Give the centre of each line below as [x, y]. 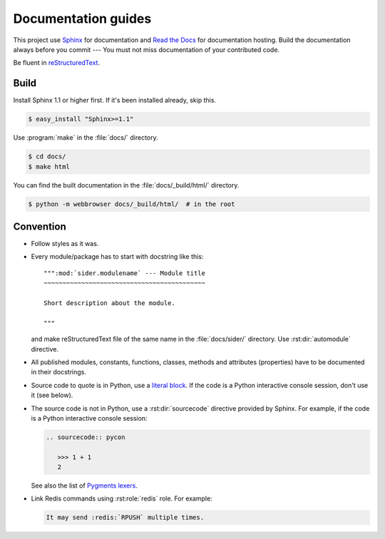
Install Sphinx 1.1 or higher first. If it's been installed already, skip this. [115, 101]
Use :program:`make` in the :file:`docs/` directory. [86, 138]
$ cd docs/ [47, 156]
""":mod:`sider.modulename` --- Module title [125, 273]
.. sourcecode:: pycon [86, 437]
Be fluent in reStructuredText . [56, 63]
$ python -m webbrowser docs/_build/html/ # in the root [132, 204]
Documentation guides [82, 19]
